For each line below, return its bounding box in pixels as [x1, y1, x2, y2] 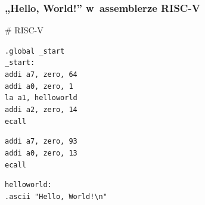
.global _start [5, 46, 65, 55]
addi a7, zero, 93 [5, 137, 77, 146]
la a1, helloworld [5, 94, 77, 102]
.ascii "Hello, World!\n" [5, 192, 107, 201]
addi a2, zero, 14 [5, 105, 77, 114]
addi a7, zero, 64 [5, 70, 77, 79]
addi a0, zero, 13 [5, 149, 77, 158]
